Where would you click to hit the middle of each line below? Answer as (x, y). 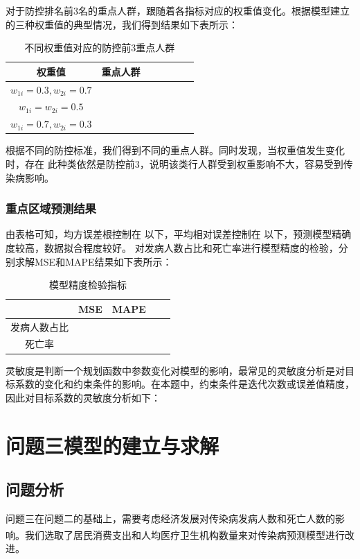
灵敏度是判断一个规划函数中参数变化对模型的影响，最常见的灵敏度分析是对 (175, 370)
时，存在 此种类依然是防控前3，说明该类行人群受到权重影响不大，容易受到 (174, 164)
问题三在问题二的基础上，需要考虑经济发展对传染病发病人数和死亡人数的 (170, 518)
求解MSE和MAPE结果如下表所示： (93, 261)
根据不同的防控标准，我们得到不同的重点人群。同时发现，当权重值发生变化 (175, 150)
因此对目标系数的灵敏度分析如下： (83, 397)
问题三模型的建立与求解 (112, 445)
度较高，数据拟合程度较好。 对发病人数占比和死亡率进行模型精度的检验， (172, 248)
